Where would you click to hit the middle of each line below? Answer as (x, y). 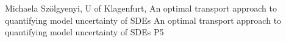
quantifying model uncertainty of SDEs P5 (84, 32)
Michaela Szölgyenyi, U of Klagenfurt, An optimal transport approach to (141, 8)
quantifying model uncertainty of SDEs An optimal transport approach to (143, 20)
